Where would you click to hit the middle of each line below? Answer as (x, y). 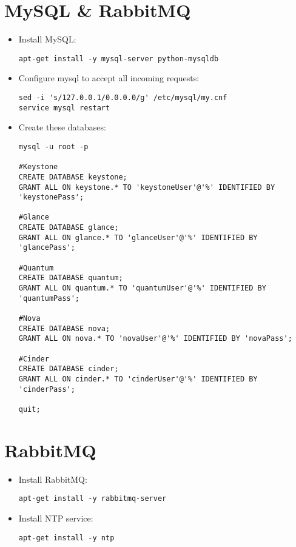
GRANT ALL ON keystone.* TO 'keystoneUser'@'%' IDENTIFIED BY (147, 187)
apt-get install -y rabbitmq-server (92, 499)
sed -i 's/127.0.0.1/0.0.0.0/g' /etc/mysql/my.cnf (123, 97)
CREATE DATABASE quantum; (71, 278)
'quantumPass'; (49, 298)
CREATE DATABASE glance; (69, 228)
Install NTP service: (56, 518)
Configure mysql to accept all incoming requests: (109, 78)
